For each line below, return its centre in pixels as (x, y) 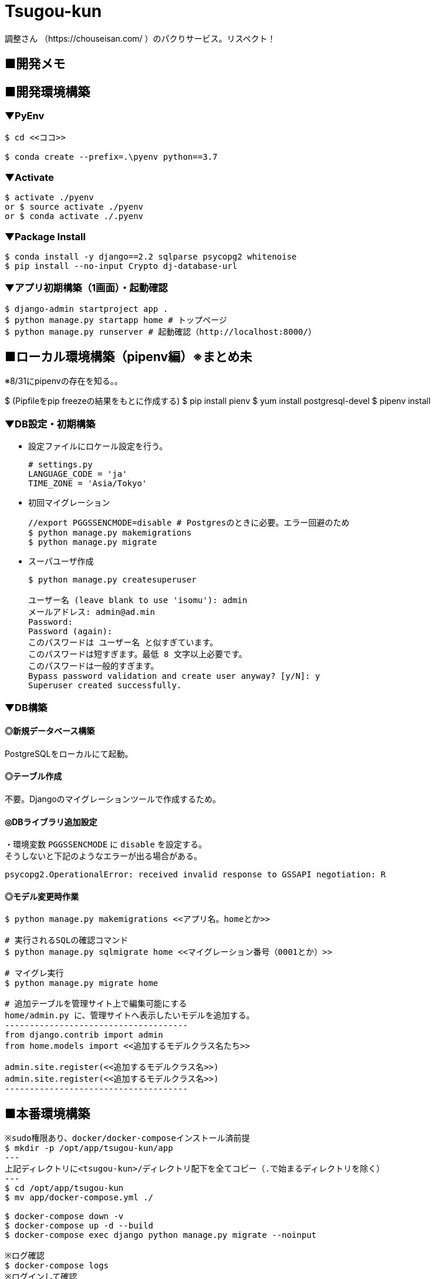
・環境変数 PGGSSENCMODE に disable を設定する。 (106, 844)
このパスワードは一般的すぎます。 (94, 666)
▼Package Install (45, 236)
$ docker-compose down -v (64, 1216)
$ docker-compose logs (57, 1266)
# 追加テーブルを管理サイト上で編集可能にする (96, 1004)
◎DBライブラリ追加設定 (51, 822)
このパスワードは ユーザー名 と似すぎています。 (123, 643)
